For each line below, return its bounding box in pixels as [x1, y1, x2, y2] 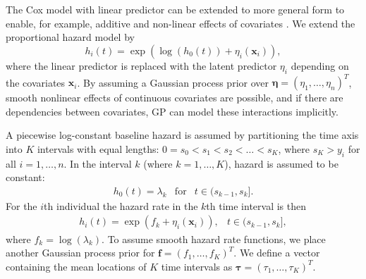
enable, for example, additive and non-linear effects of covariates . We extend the [6, 15, 355, 30]
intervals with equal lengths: [37, 141, 159, 156]
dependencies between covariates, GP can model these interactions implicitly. [6, 104, 338, 118]
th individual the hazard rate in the [44, 198, 198, 213]
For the [6, 198, 37, 213]
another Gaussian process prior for [6, 245, 155, 260]
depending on [291, 58, 349, 73]
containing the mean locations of [6, 259, 147, 273]
